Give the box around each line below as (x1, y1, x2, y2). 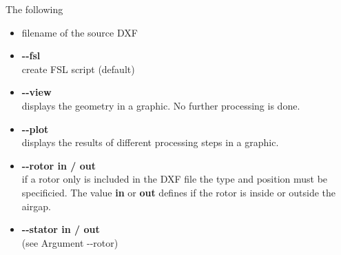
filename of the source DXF (21, 25, 138, 39)
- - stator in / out (21, 222, 100, 236)
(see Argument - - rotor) (21, 235, 118, 249)
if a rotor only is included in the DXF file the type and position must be (21, 172, 328, 186)
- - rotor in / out (21, 158, 96, 172)
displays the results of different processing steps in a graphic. (21, 135, 279, 150)
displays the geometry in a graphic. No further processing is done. (21, 98, 300, 112)
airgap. (21, 198, 51, 213)
